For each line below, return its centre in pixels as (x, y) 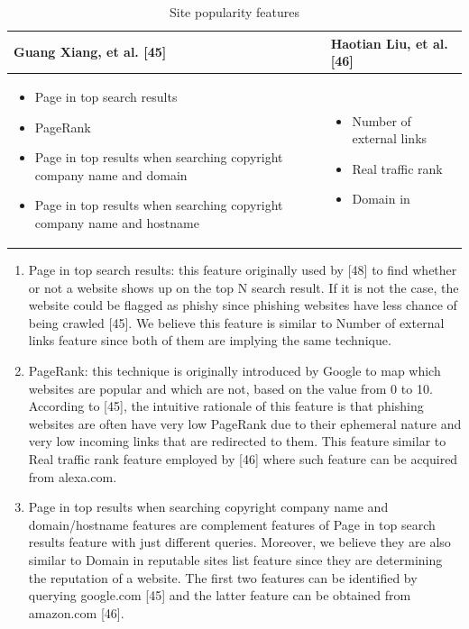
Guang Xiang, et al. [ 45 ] (90, 52)
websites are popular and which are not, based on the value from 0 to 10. (230, 388)
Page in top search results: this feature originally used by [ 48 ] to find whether (243, 270)
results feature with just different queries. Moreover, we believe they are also (239, 542)
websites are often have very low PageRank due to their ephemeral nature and (245, 423)
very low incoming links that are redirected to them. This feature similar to (237, 441)
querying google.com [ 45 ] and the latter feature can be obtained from (220, 595)
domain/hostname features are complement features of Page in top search (232, 524)
